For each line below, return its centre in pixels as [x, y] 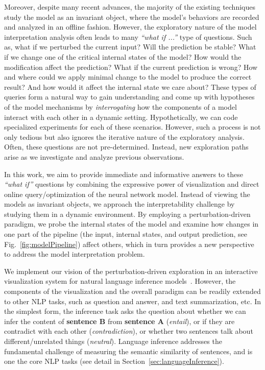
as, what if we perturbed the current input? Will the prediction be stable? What [130, 47]
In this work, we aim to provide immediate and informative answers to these [124, 174]
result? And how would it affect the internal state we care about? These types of [130, 87]
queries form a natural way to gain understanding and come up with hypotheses [129, 97]
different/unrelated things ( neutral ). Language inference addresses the [113, 341]
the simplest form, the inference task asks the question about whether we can [125, 311]
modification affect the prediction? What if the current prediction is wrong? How [131, 67]
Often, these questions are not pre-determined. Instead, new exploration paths [126, 147]
